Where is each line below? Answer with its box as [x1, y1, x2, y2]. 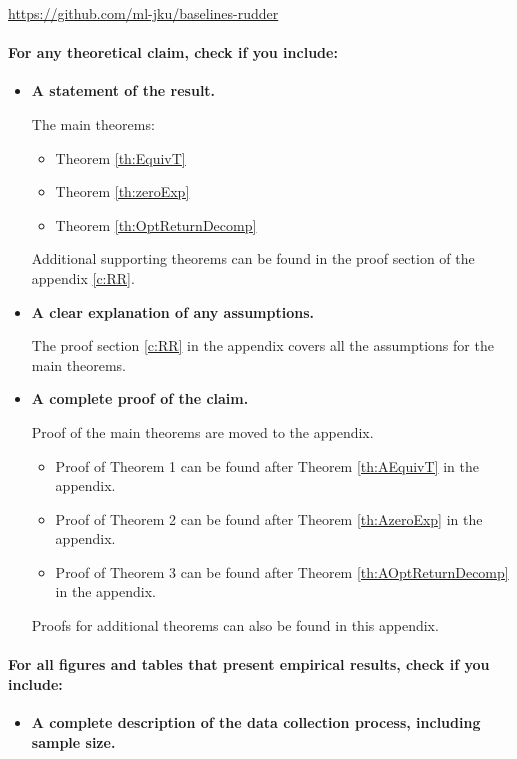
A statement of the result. [31, 80, 216, 101]
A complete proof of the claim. [31, 388, 249, 409]
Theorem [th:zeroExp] [55, 181, 190, 202]
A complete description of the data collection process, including [31, 712, 481, 733]
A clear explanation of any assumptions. [31, 301, 315, 322]
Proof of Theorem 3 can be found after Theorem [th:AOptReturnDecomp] [55, 561, 509, 582]
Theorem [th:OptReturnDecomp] [55, 214, 257, 235]
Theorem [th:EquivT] [55, 147, 186, 168]
